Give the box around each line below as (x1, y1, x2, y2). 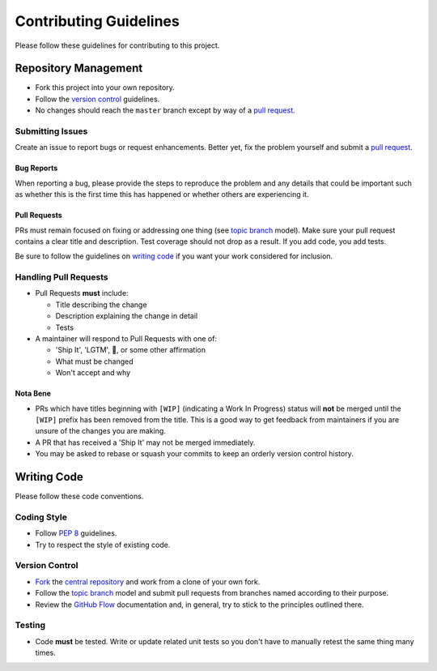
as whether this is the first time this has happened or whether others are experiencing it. (15, 190, 309, 199)
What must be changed (55, 357, 134, 366)
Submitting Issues (15, 126, 88, 137)
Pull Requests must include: (35, 288, 129, 298)
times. (35, 648, 56, 658)
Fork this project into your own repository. (35, 83, 176, 92)
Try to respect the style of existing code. (35, 540, 171, 549)
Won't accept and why (55, 368, 131, 378)
